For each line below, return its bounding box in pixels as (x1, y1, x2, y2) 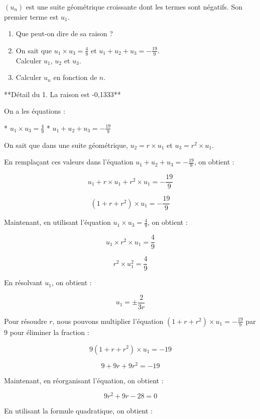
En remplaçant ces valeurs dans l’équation (4, 156, 134, 167)
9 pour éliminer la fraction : (4, 326, 89, 337)
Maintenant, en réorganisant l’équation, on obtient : (4, 375, 164, 385)
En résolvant (4, 277, 43, 288)
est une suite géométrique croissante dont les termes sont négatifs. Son (26, 2, 242, 12)
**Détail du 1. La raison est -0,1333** (4, 89, 121, 99)
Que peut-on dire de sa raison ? (16, 28, 113, 39)
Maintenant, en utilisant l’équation (4, 217, 111, 227)
